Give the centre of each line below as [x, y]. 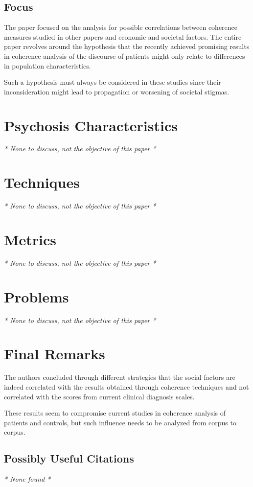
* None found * [27, 479]
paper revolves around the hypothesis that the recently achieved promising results [127, 46]
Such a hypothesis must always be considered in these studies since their [113, 82]
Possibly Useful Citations [69, 458]
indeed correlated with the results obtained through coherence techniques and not [126, 386]
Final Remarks [55, 354]
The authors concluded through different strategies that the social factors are [120, 377]
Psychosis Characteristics [91, 125]
